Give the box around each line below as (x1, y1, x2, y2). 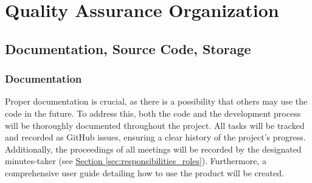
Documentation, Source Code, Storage (5, 39, 251, 58)
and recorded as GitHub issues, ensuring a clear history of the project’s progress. (5, 131, 306, 143)
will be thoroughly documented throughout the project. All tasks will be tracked (5, 119, 305, 131)
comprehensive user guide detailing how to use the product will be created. (5, 166, 284, 179)
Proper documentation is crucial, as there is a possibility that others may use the (5, 95, 308, 108)
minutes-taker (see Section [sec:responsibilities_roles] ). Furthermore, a (5, 154, 266, 167)
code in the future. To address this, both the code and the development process (5, 106, 301, 119)
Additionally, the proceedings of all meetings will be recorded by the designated (5, 142, 302, 155)
